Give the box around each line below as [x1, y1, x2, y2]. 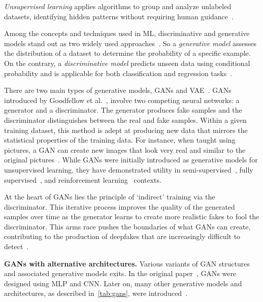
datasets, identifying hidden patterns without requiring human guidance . [4, 11, 234, 21]
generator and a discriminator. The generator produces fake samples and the [4, 105, 242, 115]
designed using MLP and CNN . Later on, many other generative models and [4, 278, 242, 288]
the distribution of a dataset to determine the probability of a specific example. [4, 48, 251, 58]
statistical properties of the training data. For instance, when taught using [4, 135, 236, 145]
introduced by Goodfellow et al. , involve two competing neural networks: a [4, 94, 240, 105]
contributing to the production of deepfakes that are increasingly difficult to [4, 231, 241, 242]
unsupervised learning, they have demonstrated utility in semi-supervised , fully [4, 164, 253, 175]
